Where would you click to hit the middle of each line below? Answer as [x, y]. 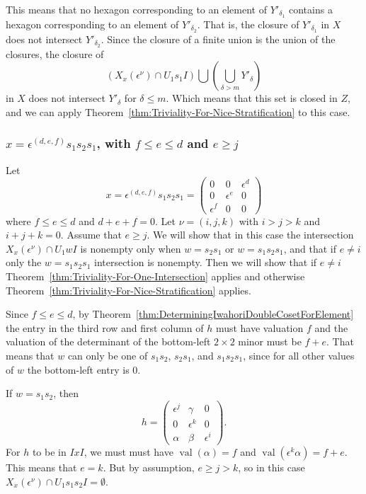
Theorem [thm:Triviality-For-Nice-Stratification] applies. [128, 290]
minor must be [270, 341]
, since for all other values [299, 355]
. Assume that [91, 235]
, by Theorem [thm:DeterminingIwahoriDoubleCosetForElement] [213, 314]
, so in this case [271, 467]
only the [24, 262]
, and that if [310, 248]
